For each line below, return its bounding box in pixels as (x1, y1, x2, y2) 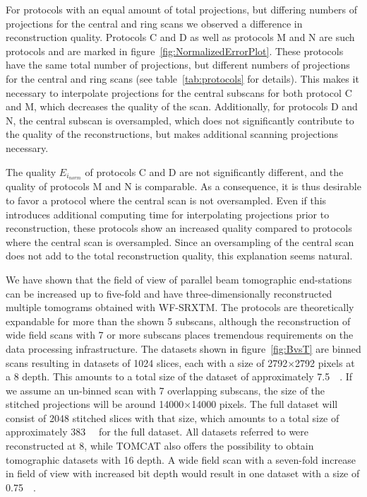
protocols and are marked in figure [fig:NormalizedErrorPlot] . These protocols (6, 43, 344, 58)
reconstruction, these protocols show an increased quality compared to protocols (6, 221, 352, 235)
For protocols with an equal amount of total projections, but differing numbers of (6, 2, 358, 16)
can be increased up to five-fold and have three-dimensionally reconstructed (6, 286, 332, 300)
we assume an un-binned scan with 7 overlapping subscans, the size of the (6, 382, 325, 397)
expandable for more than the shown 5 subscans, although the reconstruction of (6, 313, 351, 328)
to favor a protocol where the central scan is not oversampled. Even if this (6, 192, 327, 207)
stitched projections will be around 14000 (6, 397, 184, 411)
